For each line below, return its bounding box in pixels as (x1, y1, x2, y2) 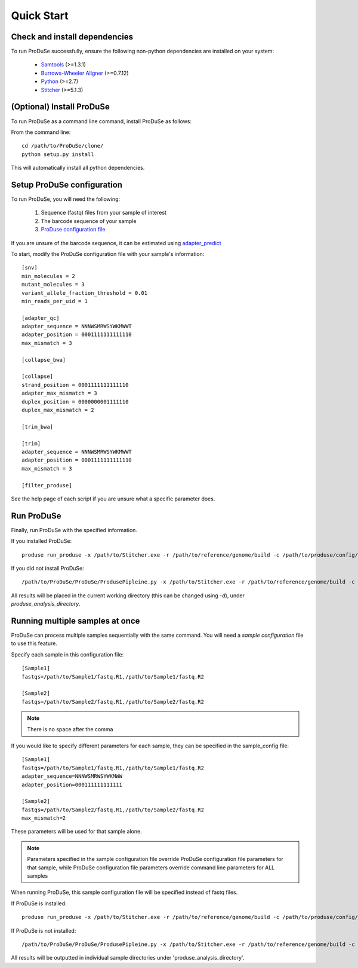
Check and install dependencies (11, 32, 134, 42)
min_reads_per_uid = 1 (21, 298, 88, 304)
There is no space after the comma (27, 725, 113, 732)
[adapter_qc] (21, 314, 60, 321)
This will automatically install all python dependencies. (11, 164, 145, 172)
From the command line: (11, 129, 71, 136)
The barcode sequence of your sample (41, 217, 137, 224)
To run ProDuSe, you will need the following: (11, 196, 121, 203)
